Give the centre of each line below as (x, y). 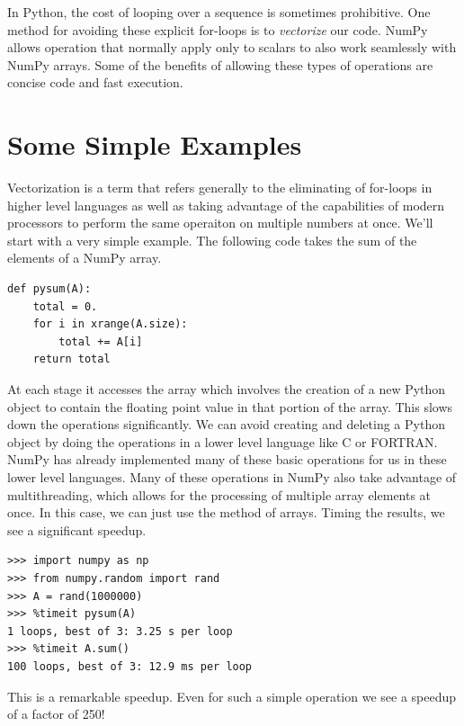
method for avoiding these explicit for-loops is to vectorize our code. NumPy (218, 29)
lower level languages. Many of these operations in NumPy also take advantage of (232, 477)
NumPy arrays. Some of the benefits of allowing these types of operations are (220, 64)
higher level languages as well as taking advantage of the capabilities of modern (226, 205)
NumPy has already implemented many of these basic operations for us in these (227, 459)
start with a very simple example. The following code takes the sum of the (212, 240)
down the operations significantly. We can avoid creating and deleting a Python (226, 424)
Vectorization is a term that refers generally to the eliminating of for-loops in (220, 188)
